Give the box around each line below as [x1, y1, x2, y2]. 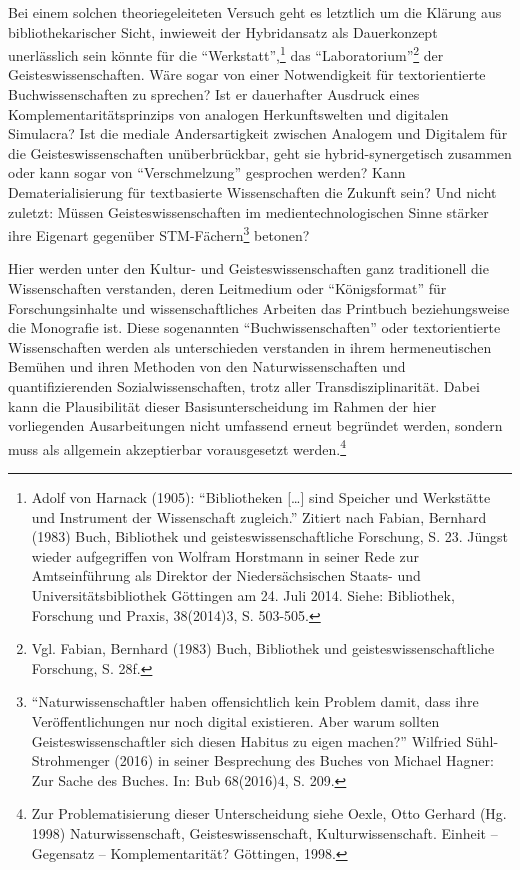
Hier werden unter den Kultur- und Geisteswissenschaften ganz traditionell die [8, 258, 489, 279]
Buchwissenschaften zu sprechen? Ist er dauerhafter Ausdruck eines [8, 84, 420, 105]
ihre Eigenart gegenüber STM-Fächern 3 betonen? [8, 222, 310, 245]
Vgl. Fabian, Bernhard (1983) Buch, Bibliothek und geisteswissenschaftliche [31, 638, 495, 659]
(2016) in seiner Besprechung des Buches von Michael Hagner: [114, 750, 494, 771]
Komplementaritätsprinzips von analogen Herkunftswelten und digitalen [8, 103, 449, 124]
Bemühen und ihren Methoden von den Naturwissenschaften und [8, 356, 406, 377]
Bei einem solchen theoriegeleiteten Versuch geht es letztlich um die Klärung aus [8, 2, 502, 22]
